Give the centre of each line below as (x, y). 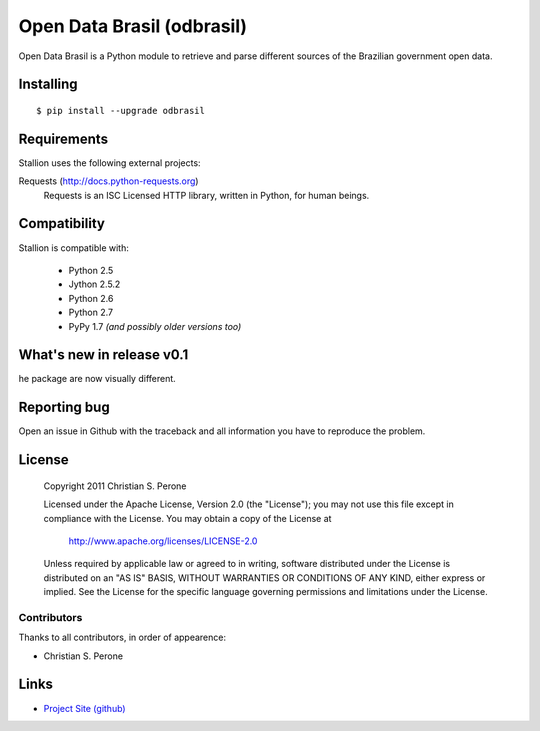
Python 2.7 (91, 312)
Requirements (63, 138)
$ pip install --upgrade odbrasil (120, 110)
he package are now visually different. (97, 379)
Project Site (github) (84, 708)
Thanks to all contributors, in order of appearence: (122, 637)
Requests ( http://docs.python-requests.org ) (108, 181)
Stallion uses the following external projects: (109, 162)
